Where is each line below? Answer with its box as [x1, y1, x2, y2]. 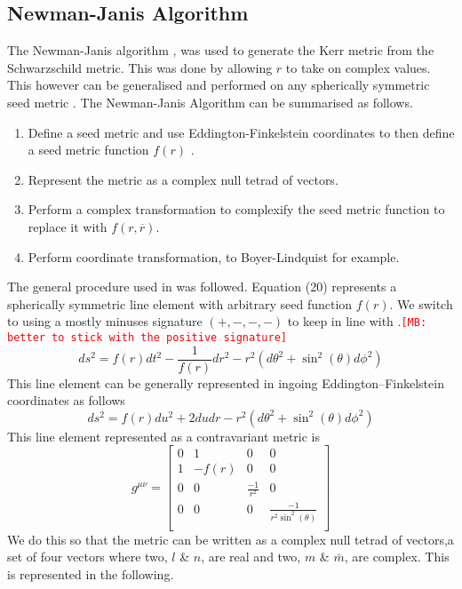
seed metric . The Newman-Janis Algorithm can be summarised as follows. [7, 92, 413, 111]
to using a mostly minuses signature [7, 312, 203, 330]
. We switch [389, 294, 453, 313]
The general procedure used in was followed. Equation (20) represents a [7, 277, 397, 296]
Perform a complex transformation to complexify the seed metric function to [28, 200, 445, 219]
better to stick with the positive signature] [7, 330, 287, 344]
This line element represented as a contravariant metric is [7, 426, 321, 445]
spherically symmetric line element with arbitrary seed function [7, 294, 353, 313]
